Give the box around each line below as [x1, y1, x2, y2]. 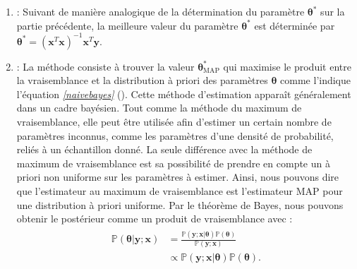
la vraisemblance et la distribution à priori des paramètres [16, 73, 268, 88]
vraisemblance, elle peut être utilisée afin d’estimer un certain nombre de [16, 114, 332, 129]
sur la [320, 4, 345, 18]
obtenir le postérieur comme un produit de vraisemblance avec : [16, 211, 293, 226]
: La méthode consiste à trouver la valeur [16, 59, 195, 73]
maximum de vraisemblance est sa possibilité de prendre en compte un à [16, 155, 330, 170]
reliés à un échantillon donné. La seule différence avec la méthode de [16, 142, 313, 157]
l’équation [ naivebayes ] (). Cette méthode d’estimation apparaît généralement [16, 86, 351, 101]
